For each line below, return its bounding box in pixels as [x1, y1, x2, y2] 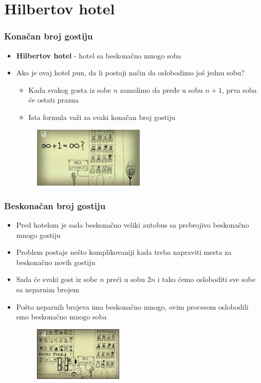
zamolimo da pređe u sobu [120, 84, 203, 95]
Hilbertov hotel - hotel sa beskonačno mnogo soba [16, 50, 181, 61]
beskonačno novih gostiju [16, 256, 96, 267]
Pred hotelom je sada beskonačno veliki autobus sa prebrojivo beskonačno [16, 219, 249, 230]
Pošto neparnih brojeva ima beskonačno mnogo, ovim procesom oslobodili [16, 301, 249, 312]
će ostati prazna [28, 94, 79, 105]
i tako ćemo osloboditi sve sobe [157, 274, 256, 285]
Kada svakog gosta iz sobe [28, 84, 111, 95]
